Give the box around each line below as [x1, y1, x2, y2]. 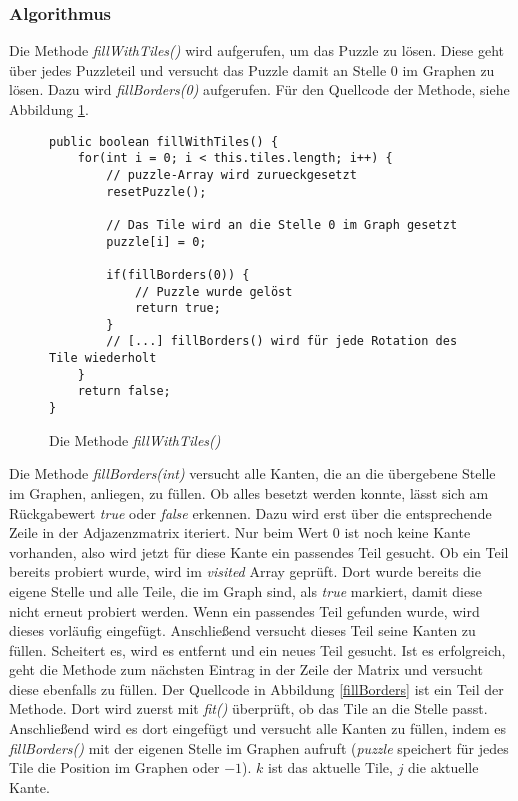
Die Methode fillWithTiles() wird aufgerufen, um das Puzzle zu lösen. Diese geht [9, 40, 505, 61]
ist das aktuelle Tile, [267, 757, 393, 778]
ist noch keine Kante [344, 522, 471, 543]
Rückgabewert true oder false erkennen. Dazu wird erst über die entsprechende [9, 502, 492, 523]
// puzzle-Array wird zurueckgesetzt [106, 167, 357, 182]
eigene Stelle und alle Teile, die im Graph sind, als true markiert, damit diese [9, 580, 482, 601]
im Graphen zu [402, 59, 495, 80]
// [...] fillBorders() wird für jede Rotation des [106, 334, 458, 349]
